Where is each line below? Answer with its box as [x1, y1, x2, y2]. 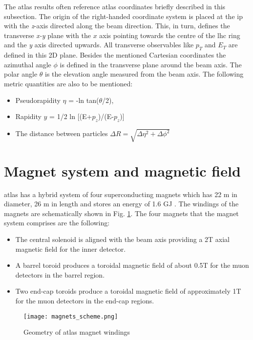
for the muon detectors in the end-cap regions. [15, 295, 154, 305]
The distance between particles [15, 128, 108, 139]
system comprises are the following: [4, 218, 110, 228]
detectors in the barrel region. [15, 269, 105, 280]
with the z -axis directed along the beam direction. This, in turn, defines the [4, 20, 230, 31]
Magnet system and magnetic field [4, 160, 241, 180]
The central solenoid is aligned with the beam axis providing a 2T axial [15, 234, 230, 244]
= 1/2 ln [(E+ [49, 111, 92, 121]
